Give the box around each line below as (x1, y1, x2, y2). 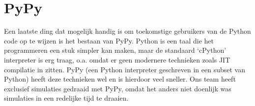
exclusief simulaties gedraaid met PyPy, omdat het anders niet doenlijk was (4, 83, 231, 93)
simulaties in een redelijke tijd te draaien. (4, 93, 129, 103)
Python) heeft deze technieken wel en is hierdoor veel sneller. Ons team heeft (4, 74, 236, 84)
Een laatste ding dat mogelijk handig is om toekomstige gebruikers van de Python (4, 26, 251, 36)
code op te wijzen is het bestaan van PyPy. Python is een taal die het (4, 35, 214, 45)
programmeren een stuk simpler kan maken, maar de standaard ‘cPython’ (4, 45, 227, 55)
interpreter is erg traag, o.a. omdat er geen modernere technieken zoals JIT (4, 54, 230, 64)
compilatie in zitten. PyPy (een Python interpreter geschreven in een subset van (4, 64, 245, 74)
